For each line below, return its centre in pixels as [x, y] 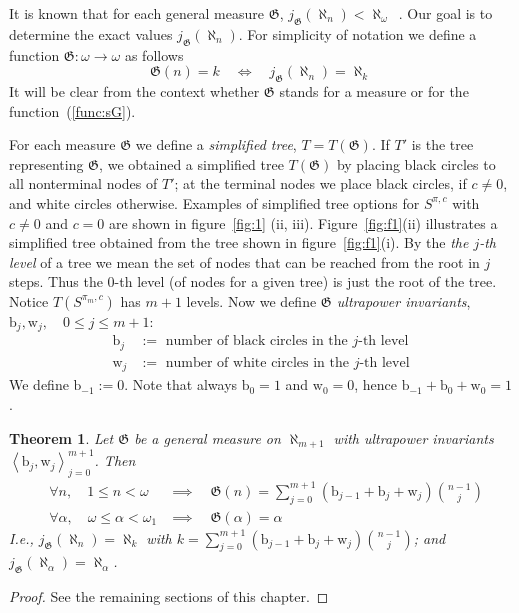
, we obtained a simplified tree [191, 163]
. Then [115, 460]
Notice [29, 300]
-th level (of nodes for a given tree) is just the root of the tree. [305, 281]
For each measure [62, 144]
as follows [154, 54]
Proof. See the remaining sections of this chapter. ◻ [169, 596]
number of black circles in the [256, 341]
